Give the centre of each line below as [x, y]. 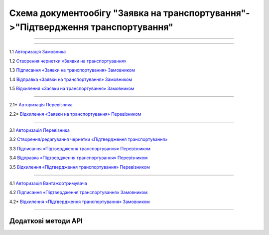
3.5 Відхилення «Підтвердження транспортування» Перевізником [80, 167]
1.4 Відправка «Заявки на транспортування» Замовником [71, 79]
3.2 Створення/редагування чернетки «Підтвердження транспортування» [88, 139]
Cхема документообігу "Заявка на [85, 13]
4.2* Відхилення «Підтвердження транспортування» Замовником [80, 202]
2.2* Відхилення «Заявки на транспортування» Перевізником [75, 114]
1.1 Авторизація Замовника [38, 52]
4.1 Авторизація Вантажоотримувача [48, 183]
